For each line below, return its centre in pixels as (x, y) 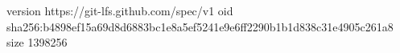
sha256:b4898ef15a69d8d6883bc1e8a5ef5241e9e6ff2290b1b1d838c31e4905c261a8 (200, 26)
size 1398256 (37, 42)
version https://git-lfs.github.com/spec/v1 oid (120, 10)
